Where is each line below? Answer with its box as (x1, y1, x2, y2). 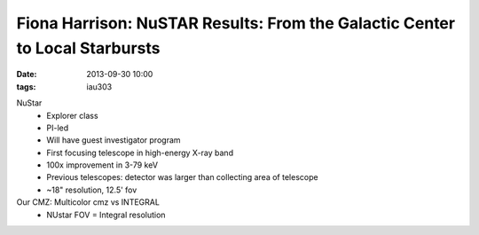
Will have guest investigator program (46, 135, 181, 145)
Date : (16, 69, 37, 80)
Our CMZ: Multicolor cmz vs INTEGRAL (16, 197, 160, 208)
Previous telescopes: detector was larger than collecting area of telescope (46, 172, 318, 183)
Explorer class (46, 110, 98, 121)
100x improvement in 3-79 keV (46, 160, 159, 170)
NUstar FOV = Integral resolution (46, 209, 166, 220)
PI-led (46, 122, 69, 133)
